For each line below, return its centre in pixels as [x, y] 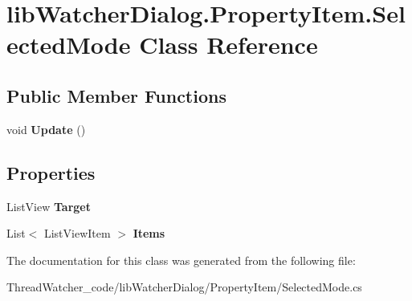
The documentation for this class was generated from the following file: [181, 260]
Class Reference [228, 45]
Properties [51, 172]
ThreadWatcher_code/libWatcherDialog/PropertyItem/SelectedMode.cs [184, 287]
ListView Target [49, 206]
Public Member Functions [116, 95]
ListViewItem [77, 233]
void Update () [46, 129]
